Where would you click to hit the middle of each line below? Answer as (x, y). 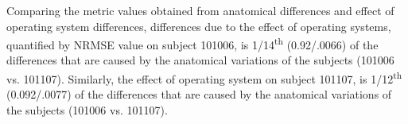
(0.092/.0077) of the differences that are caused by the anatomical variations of (199, 94)
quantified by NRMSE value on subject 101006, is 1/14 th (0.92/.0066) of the (192, 43)
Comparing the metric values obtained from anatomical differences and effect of (200, 10)
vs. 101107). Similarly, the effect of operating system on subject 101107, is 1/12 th (204, 77)
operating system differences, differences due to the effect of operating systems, (199, 26)
